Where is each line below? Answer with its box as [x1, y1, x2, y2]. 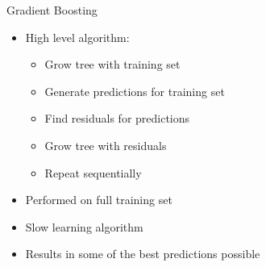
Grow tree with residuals [44, 136, 167, 153]
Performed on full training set [25, 191, 172, 208]
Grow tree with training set [44, 56, 181, 73]
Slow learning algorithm [25, 218, 143, 235]
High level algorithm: [25, 28, 130, 45]
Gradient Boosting [6, 2, 98, 18]
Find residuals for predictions [44, 110, 190, 127]
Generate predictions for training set [44, 82, 225, 99]
